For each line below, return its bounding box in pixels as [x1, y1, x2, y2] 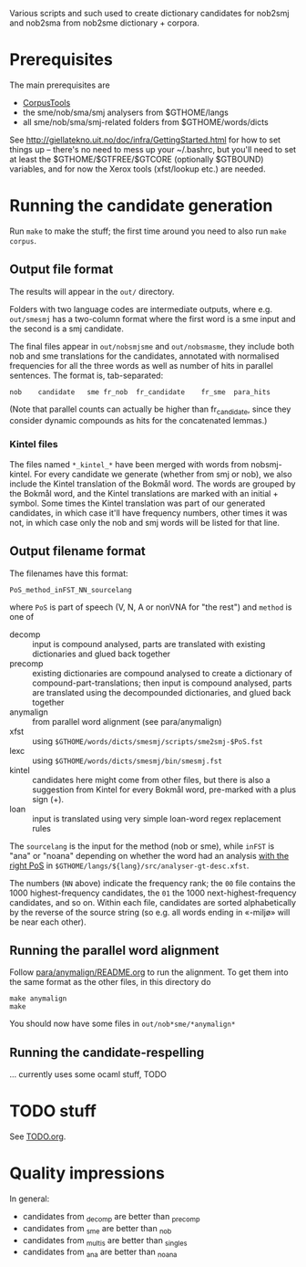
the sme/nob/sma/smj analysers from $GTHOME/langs [22, 107, 229, 118]
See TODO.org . [9, 1131, 66, 1142]
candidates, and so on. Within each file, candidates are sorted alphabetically [9, 896, 297, 907]
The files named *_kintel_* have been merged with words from [9, 458, 249, 469]
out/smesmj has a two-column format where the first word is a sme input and [9, 313, 296, 324]
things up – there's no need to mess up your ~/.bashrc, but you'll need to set [9, 143, 297, 154]
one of [9, 611, 35, 622]
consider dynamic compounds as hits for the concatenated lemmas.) [9, 415, 268, 426]
